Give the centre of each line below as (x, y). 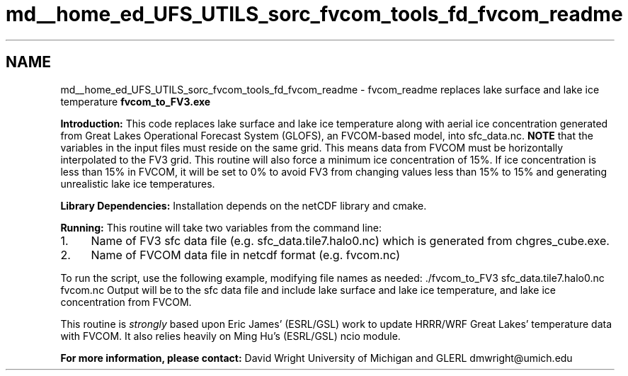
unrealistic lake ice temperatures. (138, 183)
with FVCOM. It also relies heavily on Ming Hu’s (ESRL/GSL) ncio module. (230, 336)
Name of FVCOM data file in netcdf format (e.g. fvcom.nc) (245, 255)
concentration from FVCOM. (126, 302)
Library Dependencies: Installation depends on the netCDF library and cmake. (244, 205)
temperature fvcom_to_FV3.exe (136, 101)
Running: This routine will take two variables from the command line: (221, 227)
